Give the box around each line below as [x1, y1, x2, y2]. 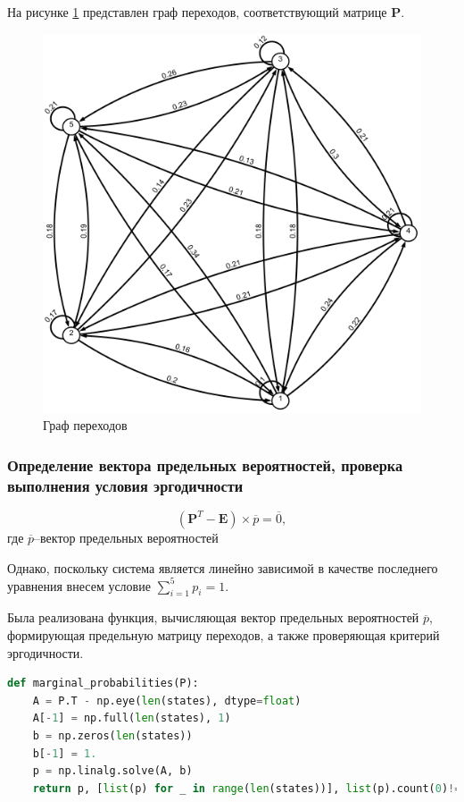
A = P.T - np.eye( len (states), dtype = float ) [32, 694, 302, 707]
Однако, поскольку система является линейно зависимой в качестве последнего [7, 558, 438, 577]
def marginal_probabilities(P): [7, 677, 199, 690]
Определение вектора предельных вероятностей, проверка [7, 453, 403, 476]
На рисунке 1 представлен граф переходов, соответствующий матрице [7, 3, 387, 21]
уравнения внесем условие [7, 576, 151, 595]
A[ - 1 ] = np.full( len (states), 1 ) [32, 712, 231, 725]
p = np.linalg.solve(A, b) [32, 764, 193, 778]
